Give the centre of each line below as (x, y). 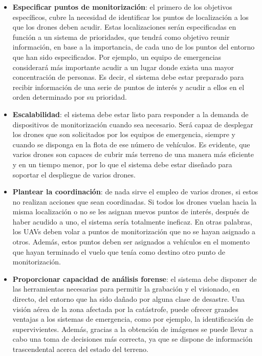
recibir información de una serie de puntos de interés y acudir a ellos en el (128, 87)
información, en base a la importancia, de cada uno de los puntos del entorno (134, 47)
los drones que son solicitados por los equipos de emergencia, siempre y (124, 134)
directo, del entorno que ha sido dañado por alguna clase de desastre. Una (128, 299)
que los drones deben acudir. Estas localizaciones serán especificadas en (124, 27)
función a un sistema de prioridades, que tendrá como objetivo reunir (121, 37)
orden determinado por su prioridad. (70, 97)
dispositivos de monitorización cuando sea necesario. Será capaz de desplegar (133, 124)
